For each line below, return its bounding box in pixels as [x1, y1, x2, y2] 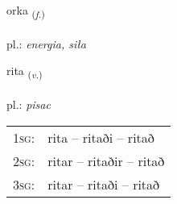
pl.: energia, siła [6, 35, 86, 52]
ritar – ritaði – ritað [47, 174, 160, 194]
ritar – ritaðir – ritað [47, 151, 165, 170]
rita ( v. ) [6, 62, 43, 81]
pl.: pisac [6, 96, 51, 113]
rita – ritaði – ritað [47, 127, 154, 147]
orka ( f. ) [6, 2, 45, 20]
